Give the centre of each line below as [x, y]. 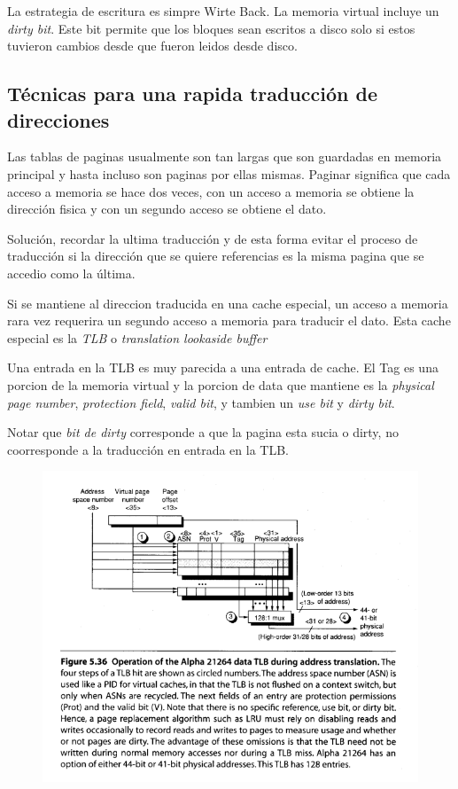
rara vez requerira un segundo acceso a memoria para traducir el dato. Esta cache [229, 320]
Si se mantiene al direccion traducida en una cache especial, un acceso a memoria [228, 303]
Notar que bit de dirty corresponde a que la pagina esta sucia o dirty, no [203, 432]
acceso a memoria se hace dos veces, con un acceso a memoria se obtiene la [211, 191]
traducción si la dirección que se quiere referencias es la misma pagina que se [216, 256]
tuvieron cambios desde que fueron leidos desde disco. [152, 46]
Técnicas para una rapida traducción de [193, 94]
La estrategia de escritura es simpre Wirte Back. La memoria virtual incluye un [223, 11]
